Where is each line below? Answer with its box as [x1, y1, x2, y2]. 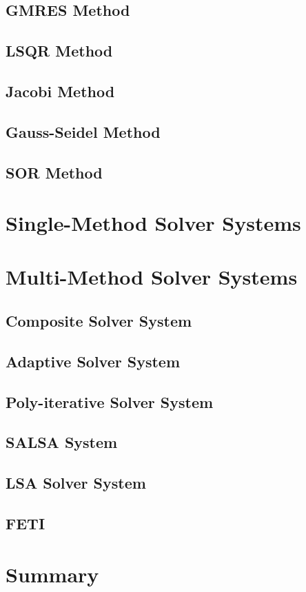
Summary [6, 560, 99, 588]
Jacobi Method [6, 80, 115, 101]
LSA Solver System [6, 472, 146, 493]
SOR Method [6, 161, 103, 183]
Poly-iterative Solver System [6, 391, 214, 412]
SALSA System [6, 431, 118, 453]
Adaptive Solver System [6, 350, 181, 371]
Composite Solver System [6, 310, 192, 331]
